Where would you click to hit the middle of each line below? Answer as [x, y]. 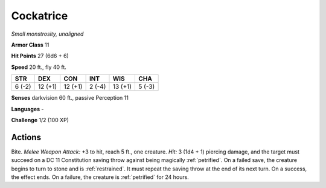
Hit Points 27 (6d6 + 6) [40, 56]
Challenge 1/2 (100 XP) [40, 120]
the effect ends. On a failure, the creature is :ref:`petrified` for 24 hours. [100, 177]
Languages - [27, 109]
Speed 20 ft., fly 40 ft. [39, 67]
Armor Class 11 [30, 45]
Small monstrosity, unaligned [47, 34]
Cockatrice [40, 16]
